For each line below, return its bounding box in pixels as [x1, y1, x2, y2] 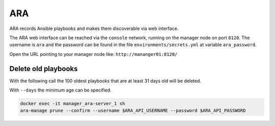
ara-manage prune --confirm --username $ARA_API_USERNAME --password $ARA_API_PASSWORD [20, 108, 246, 114]
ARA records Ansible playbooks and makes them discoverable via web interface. [9, 25, 179, 31]
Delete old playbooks [9, 64, 78, 73]
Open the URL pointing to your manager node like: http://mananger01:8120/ [9, 51, 178, 57]
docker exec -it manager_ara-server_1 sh [20, 101, 125, 106]
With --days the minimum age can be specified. [9, 87, 112, 93]
